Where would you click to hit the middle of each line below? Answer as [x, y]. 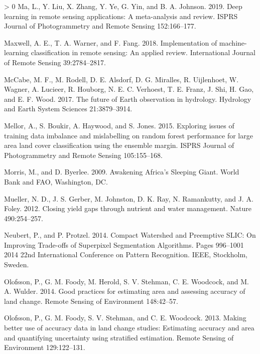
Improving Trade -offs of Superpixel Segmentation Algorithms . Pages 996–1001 [124, 244]
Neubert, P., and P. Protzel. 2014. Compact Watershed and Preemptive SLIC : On [130, 235]
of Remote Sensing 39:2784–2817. [55, 62]
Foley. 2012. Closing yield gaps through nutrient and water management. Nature [128, 208]
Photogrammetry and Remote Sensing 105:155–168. [83, 155]
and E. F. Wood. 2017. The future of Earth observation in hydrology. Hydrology [128, 99]
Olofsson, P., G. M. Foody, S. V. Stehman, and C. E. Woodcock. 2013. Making [125, 318]
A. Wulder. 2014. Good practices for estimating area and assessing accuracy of [125, 291]
